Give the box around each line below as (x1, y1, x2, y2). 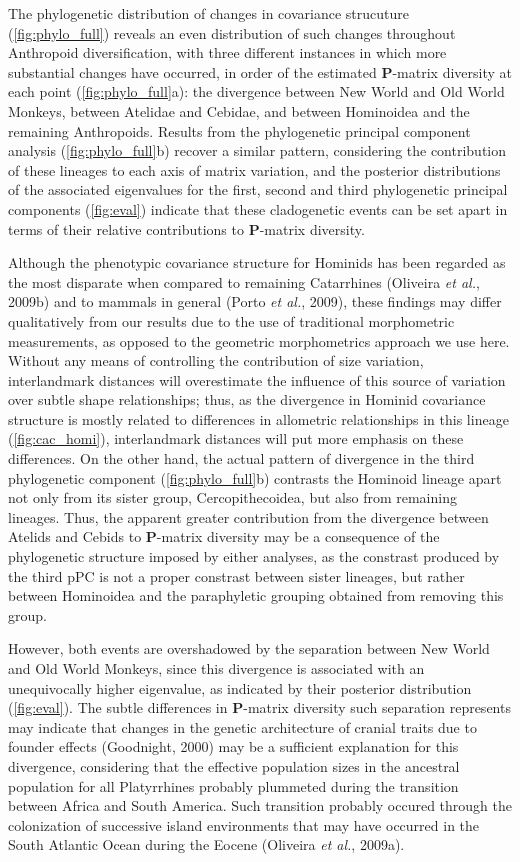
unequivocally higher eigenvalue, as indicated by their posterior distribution (8, 677, 472, 698)
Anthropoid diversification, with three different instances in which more (8, 42, 447, 63)
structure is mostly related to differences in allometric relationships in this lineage (8, 408, 509, 429)
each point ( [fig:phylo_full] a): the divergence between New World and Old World (8, 81, 505, 102)
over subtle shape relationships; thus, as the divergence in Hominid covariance (8, 389, 486, 410)
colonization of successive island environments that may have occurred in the (8, 814, 480, 835)
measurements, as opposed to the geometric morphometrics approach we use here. (8, 330, 510, 351)
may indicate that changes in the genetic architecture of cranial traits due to (8, 716, 477, 737)
